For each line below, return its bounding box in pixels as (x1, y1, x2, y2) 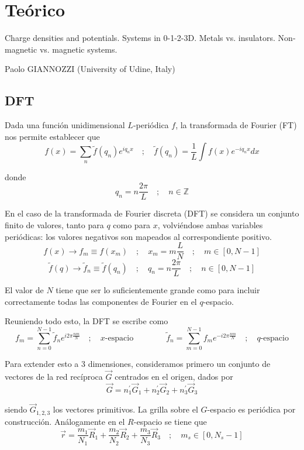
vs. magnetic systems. (39, 43, 118, 55)
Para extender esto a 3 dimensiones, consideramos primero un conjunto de (5, 358, 271, 370)
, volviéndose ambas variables (157, 218, 263, 231)
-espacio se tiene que (133, 415, 207, 427)
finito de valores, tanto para (5, 218, 104, 231)
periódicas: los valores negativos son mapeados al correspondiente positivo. (5, 230, 272, 242)
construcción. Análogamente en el (5, 415, 125, 427)
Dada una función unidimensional (5, 119, 125, 131)
